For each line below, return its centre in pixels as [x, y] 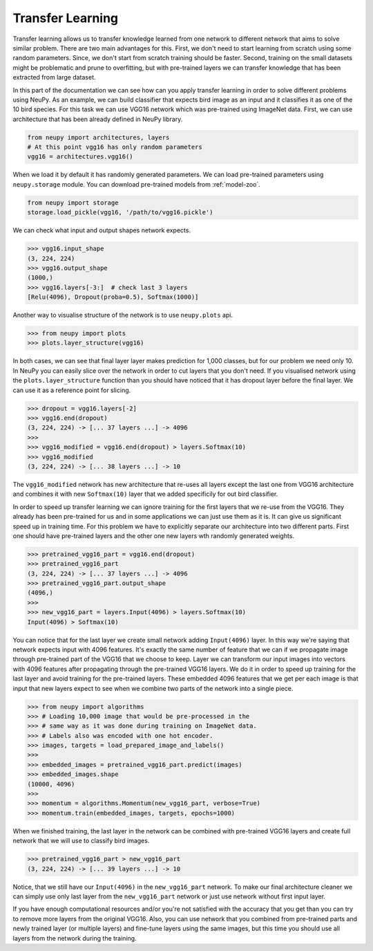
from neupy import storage [73, 203]
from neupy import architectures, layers [98, 137]
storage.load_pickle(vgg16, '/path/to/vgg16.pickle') [120, 212]
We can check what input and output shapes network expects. [102, 230]
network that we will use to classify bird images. [81, 841]
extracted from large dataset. [54, 77]
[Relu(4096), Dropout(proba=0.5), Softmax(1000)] [113, 297]
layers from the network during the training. [75, 938]
